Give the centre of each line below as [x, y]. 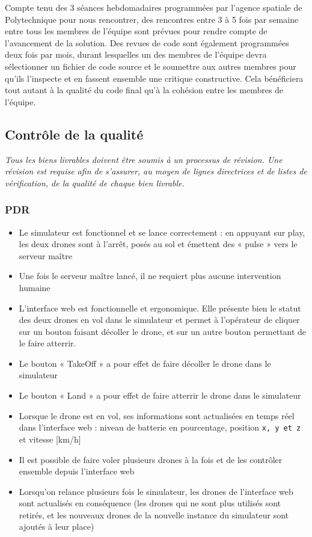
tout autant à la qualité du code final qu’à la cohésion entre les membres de [144, 90]
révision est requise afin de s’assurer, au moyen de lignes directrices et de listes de [156, 171]
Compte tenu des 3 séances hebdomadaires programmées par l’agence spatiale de [154, 7]
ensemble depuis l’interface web [77, 471]
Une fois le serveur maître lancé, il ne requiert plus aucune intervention [150, 276]
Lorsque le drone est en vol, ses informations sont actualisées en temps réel [157, 415]
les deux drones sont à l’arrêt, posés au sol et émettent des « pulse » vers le [158, 244]
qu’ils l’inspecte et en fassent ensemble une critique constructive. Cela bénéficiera [154, 78]
